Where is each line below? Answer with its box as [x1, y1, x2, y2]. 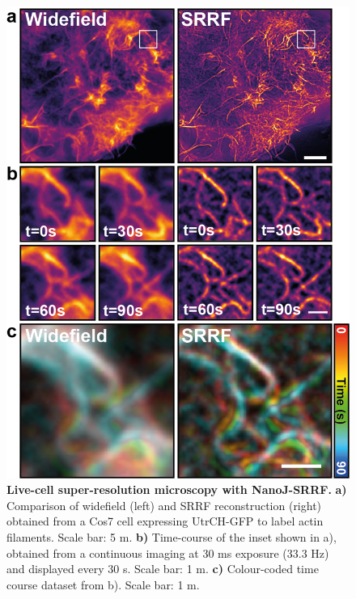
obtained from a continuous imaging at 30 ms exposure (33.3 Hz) [6, 544, 329, 561]
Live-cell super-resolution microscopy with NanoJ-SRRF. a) [6, 481, 347, 498]
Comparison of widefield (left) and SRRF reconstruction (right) [6, 496, 322, 513]
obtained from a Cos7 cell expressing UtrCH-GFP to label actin [6, 513, 324, 529]
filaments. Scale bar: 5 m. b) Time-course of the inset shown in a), [6, 528, 337, 545]
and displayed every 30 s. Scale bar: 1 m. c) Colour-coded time [6, 560, 319, 577]
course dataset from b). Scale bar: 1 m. [6, 576, 200, 593]
